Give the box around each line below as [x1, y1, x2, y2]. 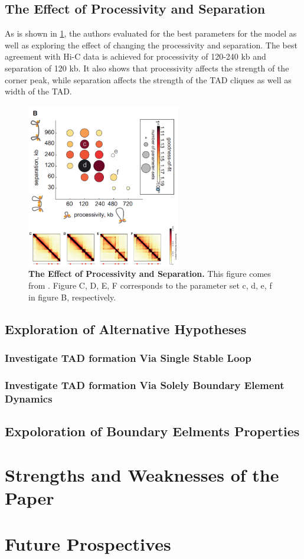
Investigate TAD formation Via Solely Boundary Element [5, 377, 285, 392]
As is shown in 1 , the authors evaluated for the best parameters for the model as [5, 27, 297, 40]
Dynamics [5, 391, 53, 406]
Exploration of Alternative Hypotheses [5, 319, 247, 338]
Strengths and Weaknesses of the [5, 462, 279, 486]
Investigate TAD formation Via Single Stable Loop [5, 350, 251, 365]
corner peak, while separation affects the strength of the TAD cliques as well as [5, 73, 292, 86]
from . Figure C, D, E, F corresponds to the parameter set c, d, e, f [28, 279, 272, 291]
